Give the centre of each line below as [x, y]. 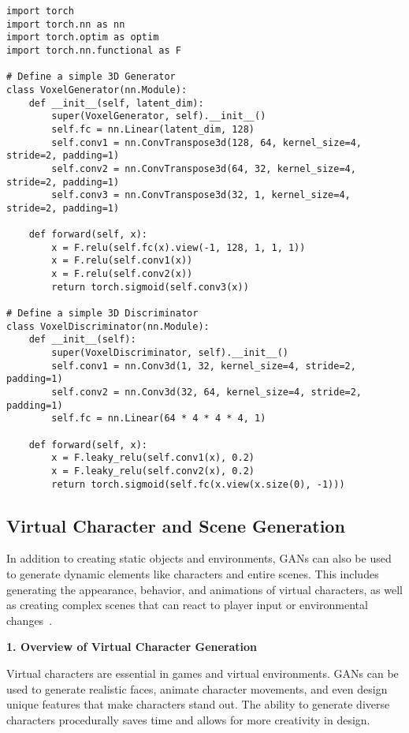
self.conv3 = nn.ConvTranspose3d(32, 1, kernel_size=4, [201, 195]
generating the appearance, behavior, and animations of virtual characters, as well [204, 589]
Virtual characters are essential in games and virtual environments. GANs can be [203, 673]
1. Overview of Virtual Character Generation [132, 647]
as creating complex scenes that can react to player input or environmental [187, 605]
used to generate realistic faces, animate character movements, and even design [197, 688]
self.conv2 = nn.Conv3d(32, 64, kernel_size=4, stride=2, [207, 393]
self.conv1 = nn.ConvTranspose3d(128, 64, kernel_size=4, [207, 142]
